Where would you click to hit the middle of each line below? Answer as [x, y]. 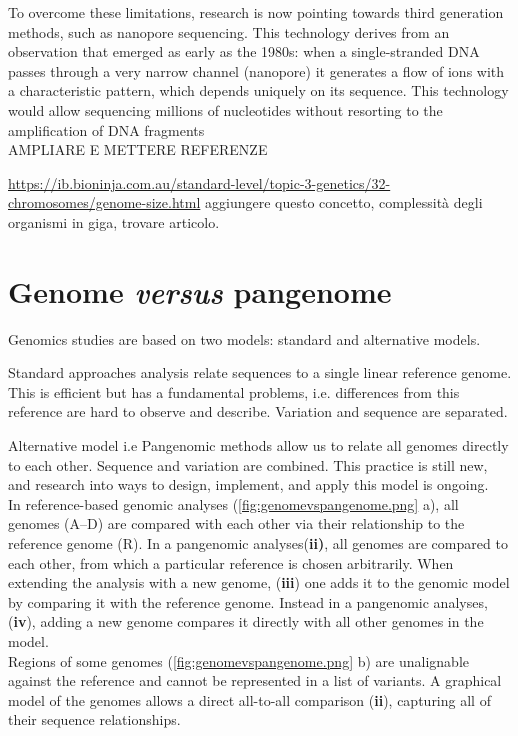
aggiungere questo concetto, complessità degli [344, 202]
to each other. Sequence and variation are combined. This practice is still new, [248, 464]
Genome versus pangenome [200, 291]
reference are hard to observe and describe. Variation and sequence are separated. [258, 411]
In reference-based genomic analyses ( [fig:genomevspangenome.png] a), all [233, 503]
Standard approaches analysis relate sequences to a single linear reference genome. [260, 372]
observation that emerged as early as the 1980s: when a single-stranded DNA [244, 51]
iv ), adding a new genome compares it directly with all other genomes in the [248, 621]
